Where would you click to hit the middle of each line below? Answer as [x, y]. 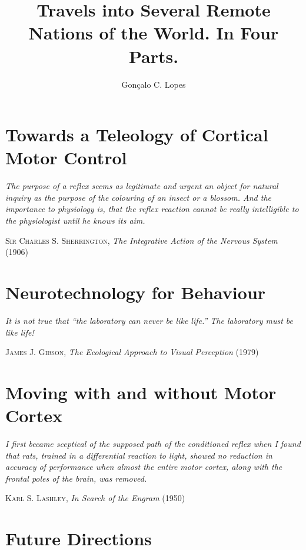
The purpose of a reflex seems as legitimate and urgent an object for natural [142, 186]
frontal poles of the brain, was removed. [76, 478]
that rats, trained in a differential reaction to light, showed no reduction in [139, 455]
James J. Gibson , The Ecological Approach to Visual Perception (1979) [132, 352]
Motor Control [66, 158]
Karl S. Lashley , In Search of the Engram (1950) [95, 498]
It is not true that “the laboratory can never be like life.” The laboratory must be [149, 320]
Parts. [154, 56]
